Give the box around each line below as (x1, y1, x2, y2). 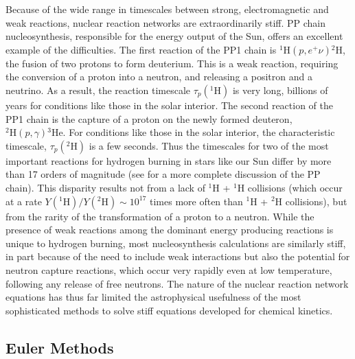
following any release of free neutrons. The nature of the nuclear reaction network (5, 276, 349, 290)
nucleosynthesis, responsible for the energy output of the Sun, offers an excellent (5, 29, 343, 43)
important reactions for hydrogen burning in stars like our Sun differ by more (5, 153, 332, 167)
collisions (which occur (247, 180, 343, 194)
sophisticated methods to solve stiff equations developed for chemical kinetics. (5, 303, 333, 317)
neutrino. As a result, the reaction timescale (5, 82, 191, 97)
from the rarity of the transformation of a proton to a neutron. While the (5, 209, 314, 223)
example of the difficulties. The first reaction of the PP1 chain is (5, 42, 277, 56)
